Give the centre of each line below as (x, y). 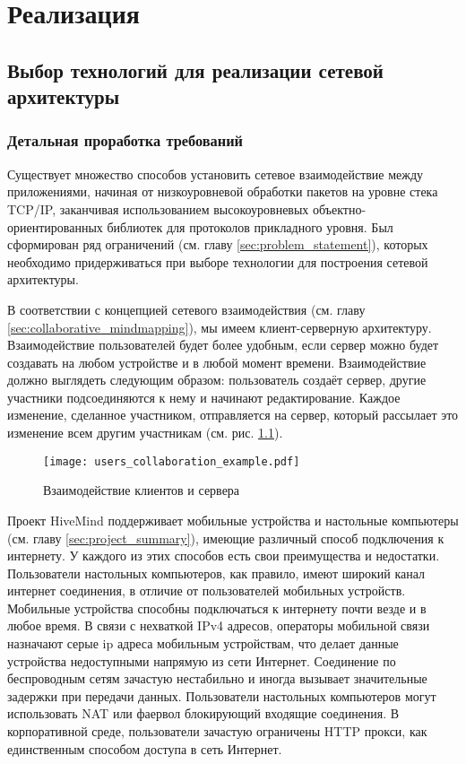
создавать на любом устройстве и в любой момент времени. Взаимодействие (217, 362)
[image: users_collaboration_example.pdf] (172, 461)
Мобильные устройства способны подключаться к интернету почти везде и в (217, 608)
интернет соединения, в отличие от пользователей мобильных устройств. (207, 590)
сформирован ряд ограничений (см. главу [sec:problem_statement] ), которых (218, 244)
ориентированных (55, 226)
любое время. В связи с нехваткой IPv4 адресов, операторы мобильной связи (219, 625)
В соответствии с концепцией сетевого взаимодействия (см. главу (186, 309)
